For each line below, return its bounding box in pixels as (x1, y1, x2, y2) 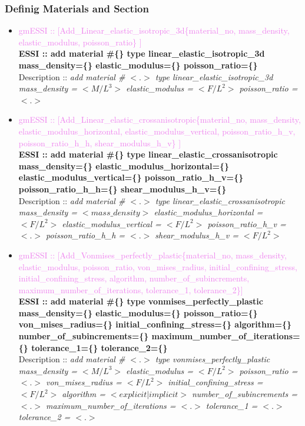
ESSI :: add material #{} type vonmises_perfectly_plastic (18, 295, 263, 307)
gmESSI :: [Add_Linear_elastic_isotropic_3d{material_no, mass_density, (18, 24, 290, 37)
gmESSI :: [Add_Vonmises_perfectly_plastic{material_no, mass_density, (18, 248, 287, 261)
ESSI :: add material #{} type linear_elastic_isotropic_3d (18, 47, 265, 60)
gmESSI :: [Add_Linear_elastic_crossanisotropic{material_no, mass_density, (18, 113, 301, 126)
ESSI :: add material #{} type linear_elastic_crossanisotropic (18, 148, 278, 160)
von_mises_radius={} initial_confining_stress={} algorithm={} (18, 318, 292, 330)
